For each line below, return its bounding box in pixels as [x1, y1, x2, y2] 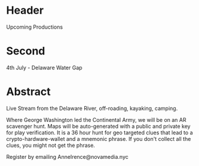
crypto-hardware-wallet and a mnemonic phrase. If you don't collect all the [6, 135, 191, 142]
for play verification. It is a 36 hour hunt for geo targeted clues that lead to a [6, 129, 193, 136]
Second [6, 44, 45, 58]
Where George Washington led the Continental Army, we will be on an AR [6, 116, 186, 123]
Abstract [6, 85, 51, 99]
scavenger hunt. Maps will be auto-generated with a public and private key [6, 122, 191, 130]
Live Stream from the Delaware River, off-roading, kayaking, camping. [6, 104, 178, 112]
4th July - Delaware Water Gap [6, 64, 82, 71]
